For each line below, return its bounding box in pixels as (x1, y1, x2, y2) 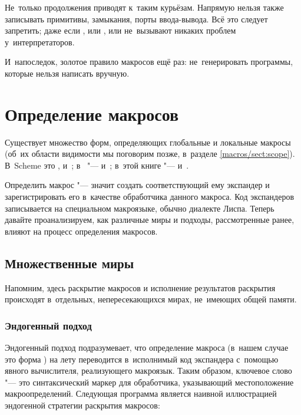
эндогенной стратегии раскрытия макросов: (5, 399, 160, 411)
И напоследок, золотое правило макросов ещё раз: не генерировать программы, (5, 55, 293, 68)
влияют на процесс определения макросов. (5, 225, 158, 237)
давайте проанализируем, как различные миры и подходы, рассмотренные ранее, (5, 213, 295, 226)
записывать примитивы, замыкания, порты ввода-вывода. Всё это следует (5, 12, 268, 25)
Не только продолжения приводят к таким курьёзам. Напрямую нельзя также (5, 1, 284, 13)
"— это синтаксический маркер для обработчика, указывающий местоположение (5, 376, 294, 388)
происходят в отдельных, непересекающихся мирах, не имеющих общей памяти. (5, 293, 297, 305)
